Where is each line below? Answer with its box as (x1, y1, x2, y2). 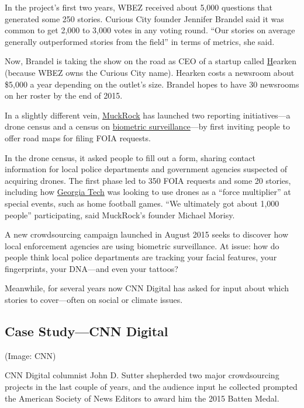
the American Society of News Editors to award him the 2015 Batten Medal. (5, 392, 279, 404)
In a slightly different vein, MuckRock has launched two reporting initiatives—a (5, 109, 291, 121)
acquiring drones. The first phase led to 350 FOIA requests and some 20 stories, (5, 174, 291, 186)
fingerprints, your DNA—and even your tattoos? (5, 262, 178, 274)
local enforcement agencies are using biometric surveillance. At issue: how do (5, 239, 279, 252)
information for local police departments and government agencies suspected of (5, 163, 288, 175)
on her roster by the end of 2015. (5, 89, 123, 102)
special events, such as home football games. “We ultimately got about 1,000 (5, 197, 279, 209)
